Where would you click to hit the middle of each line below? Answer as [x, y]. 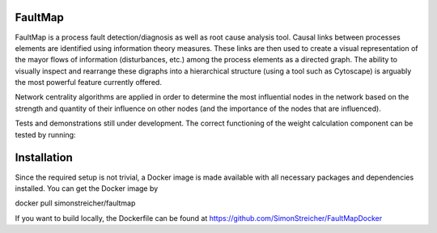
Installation [44, 158]
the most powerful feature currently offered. [88, 83]
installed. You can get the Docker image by [87, 188]
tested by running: [45, 134]
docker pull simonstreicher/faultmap [75, 203]
